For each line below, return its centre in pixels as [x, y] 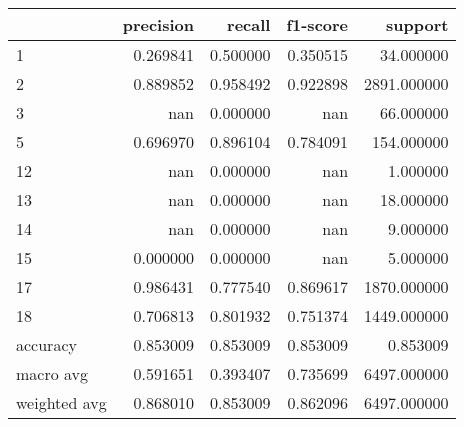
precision [158, 24]
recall [249, 24]
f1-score [317, 24]
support [417, 24]
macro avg [52, 373]
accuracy [46, 344]
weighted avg [61, 402]
